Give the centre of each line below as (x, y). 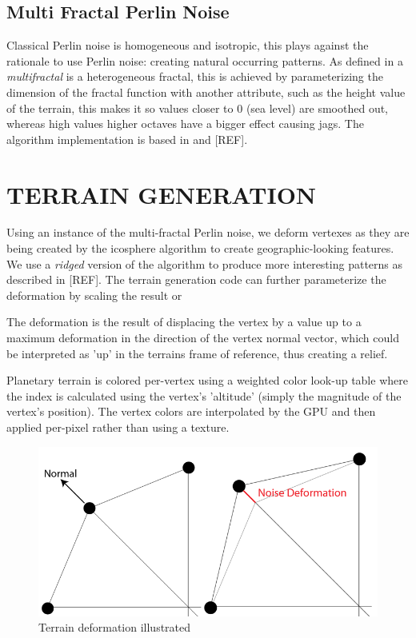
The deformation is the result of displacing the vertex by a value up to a (184, 322)
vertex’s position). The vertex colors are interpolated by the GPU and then (191, 411)
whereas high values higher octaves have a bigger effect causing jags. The (185, 124)
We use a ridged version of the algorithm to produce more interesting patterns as (205, 263)
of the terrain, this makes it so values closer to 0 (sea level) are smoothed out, (198, 108)
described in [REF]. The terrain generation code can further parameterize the (196, 279)
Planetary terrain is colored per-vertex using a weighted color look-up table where (207, 380)
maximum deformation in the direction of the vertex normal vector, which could (203, 338)
